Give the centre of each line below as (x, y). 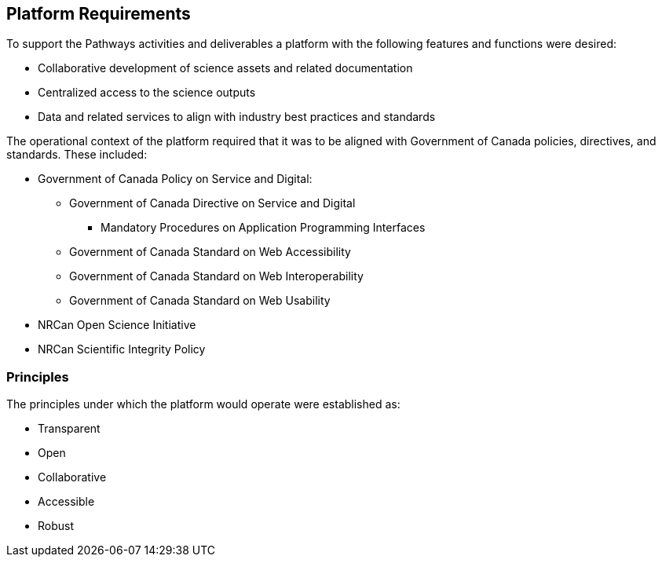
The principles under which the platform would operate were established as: (203, 404)
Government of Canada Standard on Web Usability (200, 301)
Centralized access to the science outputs (147, 93)
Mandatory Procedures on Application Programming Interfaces (263, 228)
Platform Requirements (99, 14)
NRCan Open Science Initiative (117, 325)
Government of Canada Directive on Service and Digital (212, 203)
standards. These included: (77, 155)
